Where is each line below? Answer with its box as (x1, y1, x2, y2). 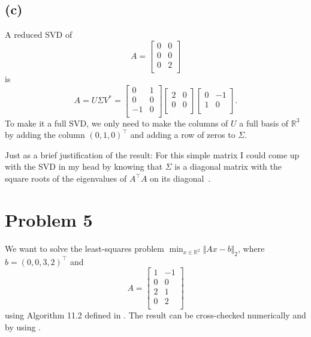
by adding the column (5, 128, 85, 141)
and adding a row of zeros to (130, 128, 235, 141)
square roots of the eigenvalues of (5, 172, 127, 185)
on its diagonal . (150, 172, 211, 185)
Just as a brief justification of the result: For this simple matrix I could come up (5, 148, 300, 161)
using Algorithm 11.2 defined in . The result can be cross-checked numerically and (5, 309, 306, 321)
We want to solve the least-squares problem (5, 242, 164, 254)
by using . (5, 320, 41, 333)
